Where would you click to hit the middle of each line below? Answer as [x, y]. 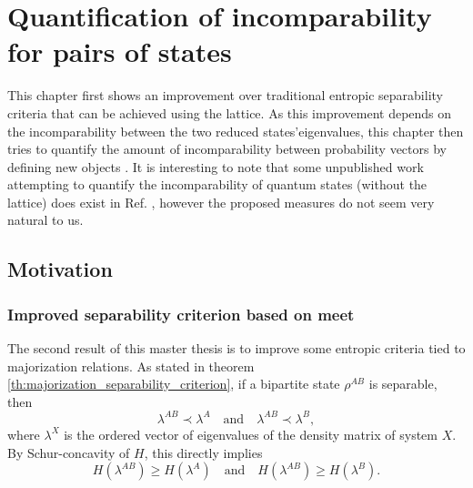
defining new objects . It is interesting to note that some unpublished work [216, 166]
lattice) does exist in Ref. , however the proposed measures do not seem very [221, 202]
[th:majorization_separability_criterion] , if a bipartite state [174, 384]
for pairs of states [120, 51]
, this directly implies [203, 452]
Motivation [60, 269]
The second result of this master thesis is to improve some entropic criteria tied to [236, 348]
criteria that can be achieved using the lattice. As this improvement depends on [230, 112]
